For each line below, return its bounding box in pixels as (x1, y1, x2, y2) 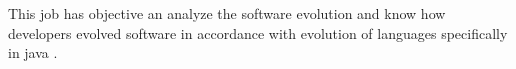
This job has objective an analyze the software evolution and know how (8, 3, 446, 23)
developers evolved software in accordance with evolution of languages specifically (8, 22, 508, 43)
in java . (8, 42, 58, 63)
